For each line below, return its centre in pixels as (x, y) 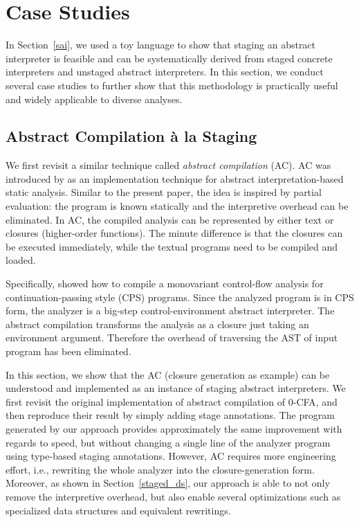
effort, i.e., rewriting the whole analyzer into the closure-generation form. (160, 469)
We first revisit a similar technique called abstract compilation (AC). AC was (168, 165)
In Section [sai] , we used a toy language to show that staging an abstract (161, 45)
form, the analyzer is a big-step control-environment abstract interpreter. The (170, 310)
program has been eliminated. (68, 351)
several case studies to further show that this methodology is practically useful (172, 85)
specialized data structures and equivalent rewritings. (118, 510)
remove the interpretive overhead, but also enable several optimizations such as (173, 496)
